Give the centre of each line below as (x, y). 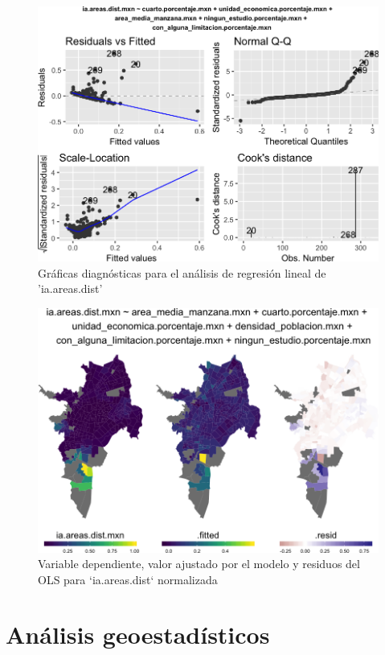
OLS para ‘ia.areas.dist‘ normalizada (128, 579)
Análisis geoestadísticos (138, 634)
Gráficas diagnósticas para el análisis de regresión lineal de (182, 272)
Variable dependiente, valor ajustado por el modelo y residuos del (199, 564)
